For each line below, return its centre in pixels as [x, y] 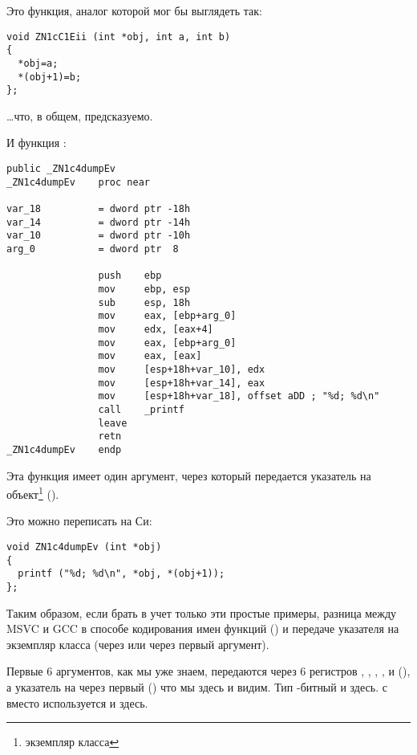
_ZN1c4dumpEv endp [64, 449]
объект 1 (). [33, 493]
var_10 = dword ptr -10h [99, 236]
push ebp [130, 276]
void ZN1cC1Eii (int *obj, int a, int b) [119, 37]
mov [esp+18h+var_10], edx [182, 369]
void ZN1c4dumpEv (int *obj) [84, 547]
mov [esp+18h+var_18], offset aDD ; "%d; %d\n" [239, 396]
